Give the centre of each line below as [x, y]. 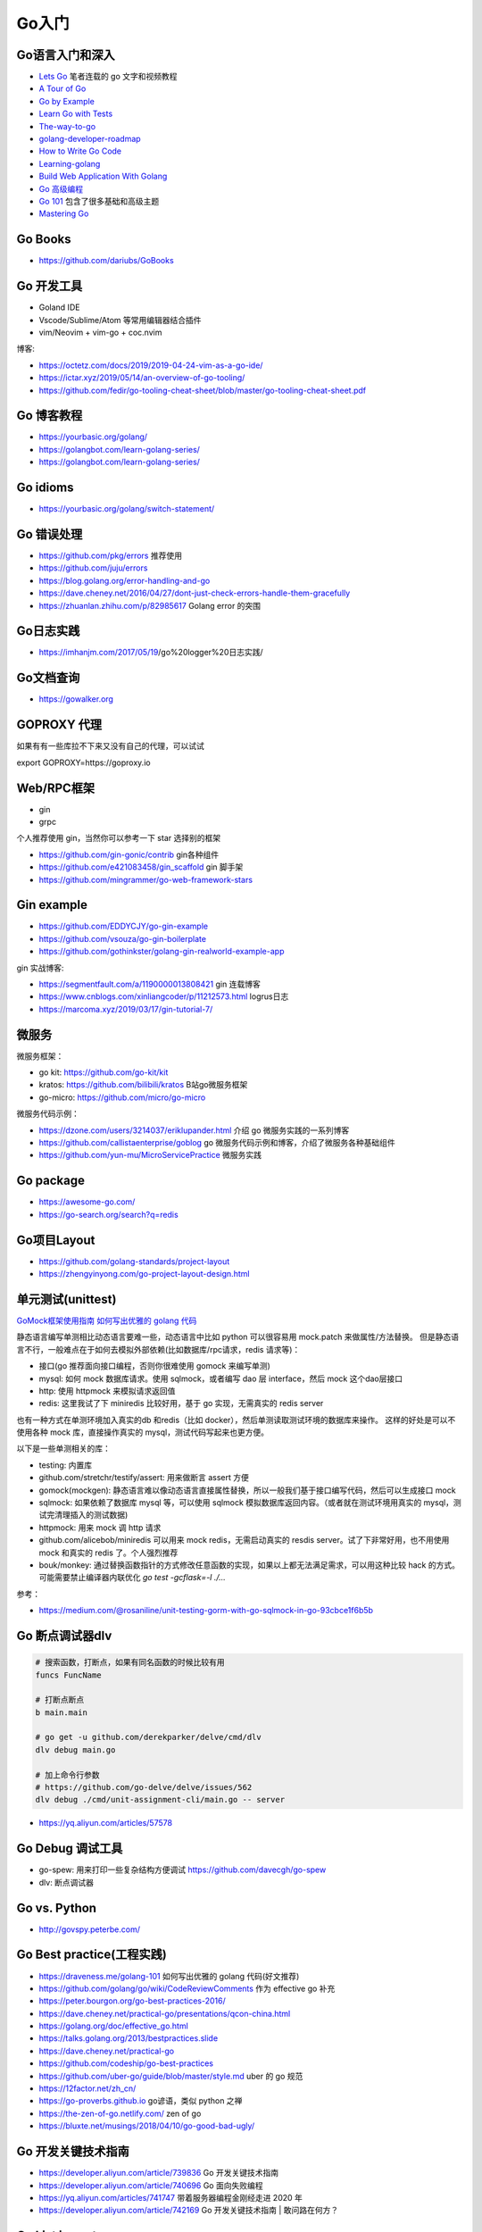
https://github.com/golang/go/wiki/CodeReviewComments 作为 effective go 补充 [187, 1988]
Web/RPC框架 [56, 788]
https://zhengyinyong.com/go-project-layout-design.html [144, 1274]
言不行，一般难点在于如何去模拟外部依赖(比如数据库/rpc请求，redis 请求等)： [158, 1349]
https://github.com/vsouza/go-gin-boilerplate [123, 938]
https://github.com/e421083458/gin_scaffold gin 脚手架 [141, 867]
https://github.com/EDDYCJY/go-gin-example [124, 926]
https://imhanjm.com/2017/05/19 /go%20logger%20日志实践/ [151, 653]
